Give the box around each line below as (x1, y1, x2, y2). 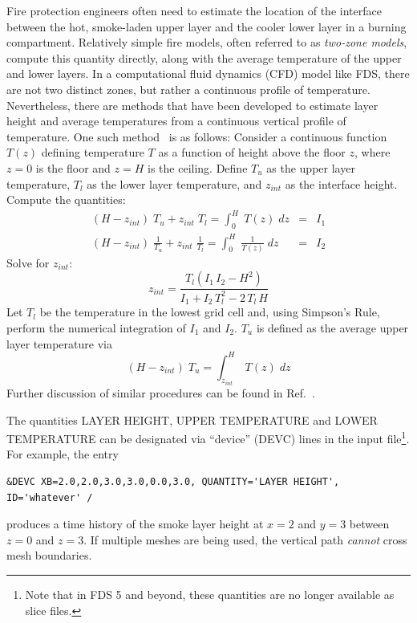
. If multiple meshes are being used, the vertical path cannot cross (83, 531, 407, 548)
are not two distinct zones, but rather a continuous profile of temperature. (6, 80, 370, 97)
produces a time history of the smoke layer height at (6, 515, 264, 532)
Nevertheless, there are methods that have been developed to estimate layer (6, 96, 379, 113)
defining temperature (41, 144, 144, 161)
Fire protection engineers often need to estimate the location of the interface (6, 2, 382, 18)
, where (354, 144, 391, 161)
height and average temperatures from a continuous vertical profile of (6, 112, 346, 129)
